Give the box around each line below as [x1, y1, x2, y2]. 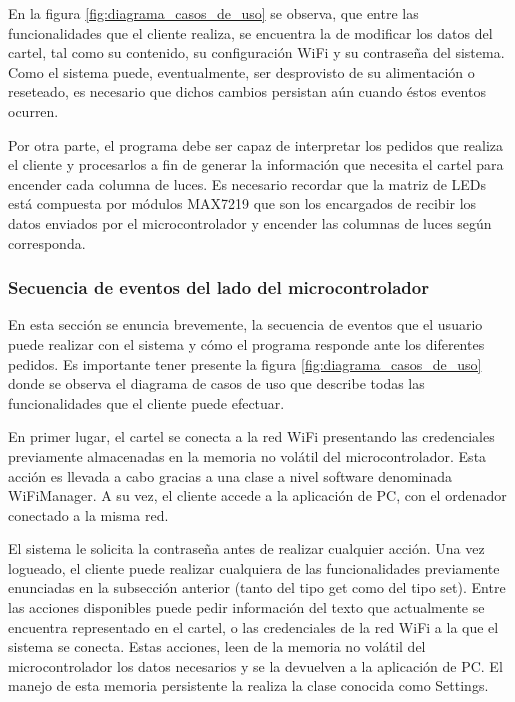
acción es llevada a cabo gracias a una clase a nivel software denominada [8, 465, 453, 486]
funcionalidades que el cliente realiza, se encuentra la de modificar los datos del [8, 22, 493, 43]
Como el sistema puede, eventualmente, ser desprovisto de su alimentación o [8, 61, 475, 82]
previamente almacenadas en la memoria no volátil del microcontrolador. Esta [8, 445, 487, 466]
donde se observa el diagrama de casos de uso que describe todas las [8, 373, 425, 394]
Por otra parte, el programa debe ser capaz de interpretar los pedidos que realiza [8, 134, 504, 155]
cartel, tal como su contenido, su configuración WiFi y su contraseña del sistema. [8, 42, 505, 63]
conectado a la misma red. [8, 504, 169, 525]
